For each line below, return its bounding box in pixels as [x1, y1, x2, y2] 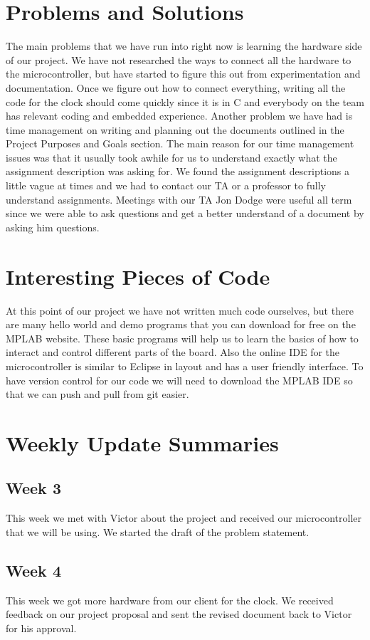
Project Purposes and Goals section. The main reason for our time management [6, 136, 354, 151]
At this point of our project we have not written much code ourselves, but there [6, 303, 354, 318]
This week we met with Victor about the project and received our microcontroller [6, 510, 362, 525]
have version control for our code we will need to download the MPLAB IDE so [6, 372, 353, 387]
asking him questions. [6, 219, 100, 234]
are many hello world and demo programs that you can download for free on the [6, 317, 356, 332]
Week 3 [6, 477, 61, 499]
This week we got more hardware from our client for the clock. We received [6, 592, 334, 607]
